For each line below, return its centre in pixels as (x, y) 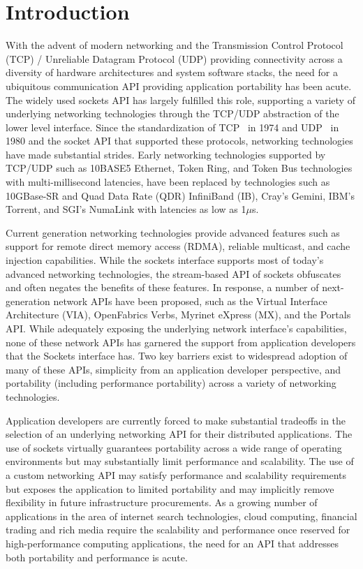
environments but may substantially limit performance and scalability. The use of (180, 461)
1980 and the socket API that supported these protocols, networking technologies (179, 141)
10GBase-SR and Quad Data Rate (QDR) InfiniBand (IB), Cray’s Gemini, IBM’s (180, 195)
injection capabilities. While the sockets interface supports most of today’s (165, 260)
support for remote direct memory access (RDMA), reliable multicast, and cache (178, 246)
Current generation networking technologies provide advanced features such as (173, 232)
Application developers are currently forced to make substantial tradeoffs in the (176, 420)
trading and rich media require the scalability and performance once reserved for (178, 530)
